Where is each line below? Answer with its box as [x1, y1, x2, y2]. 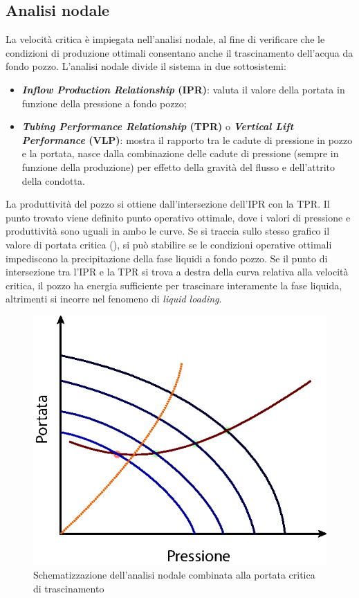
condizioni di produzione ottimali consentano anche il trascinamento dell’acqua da [6, 45, 353, 60]
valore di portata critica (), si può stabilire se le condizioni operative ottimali [6, 237, 332, 251]
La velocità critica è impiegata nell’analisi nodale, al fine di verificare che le [6, 32, 325, 46]
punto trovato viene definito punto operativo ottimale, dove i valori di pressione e [6, 210, 351, 224]
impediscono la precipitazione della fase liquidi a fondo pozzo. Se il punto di [6, 251, 328, 265]
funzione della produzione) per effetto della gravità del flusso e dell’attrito [21, 159, 335, 174]
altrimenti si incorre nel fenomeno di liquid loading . [6, 291, 222, 306]
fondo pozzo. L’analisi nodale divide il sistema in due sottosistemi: [6, 59, 286, 73]
